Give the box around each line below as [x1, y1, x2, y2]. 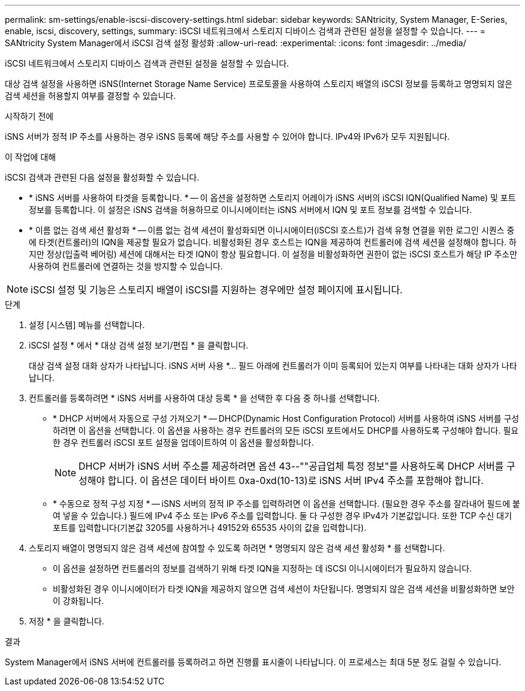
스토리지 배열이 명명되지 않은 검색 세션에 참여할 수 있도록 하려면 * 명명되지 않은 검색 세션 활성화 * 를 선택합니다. [29, 543, 445, 553]
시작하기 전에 [5, 111, 54, 121]
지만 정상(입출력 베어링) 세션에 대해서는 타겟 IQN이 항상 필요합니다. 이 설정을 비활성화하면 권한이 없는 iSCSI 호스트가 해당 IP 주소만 [29, 249, 518, 259]
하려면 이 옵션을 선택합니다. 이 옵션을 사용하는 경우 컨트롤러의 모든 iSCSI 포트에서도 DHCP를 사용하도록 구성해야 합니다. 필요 [53, 425, 519, 435]
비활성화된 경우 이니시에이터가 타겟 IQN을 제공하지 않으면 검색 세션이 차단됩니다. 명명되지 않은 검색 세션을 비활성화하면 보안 [53, 584, 515, 594]
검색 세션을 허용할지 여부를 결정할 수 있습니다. [5, 91, 176, 101]
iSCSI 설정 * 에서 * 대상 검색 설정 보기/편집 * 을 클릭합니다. [29, 340, 249, 350]
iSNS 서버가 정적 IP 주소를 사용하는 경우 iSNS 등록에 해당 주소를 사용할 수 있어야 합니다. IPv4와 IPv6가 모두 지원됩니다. [5, 131, 450, 142]
